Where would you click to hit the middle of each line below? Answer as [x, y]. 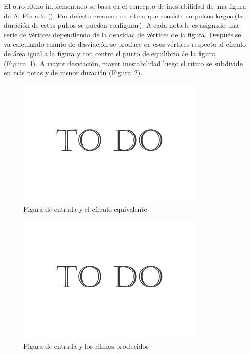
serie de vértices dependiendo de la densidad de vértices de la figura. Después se [123, 34]
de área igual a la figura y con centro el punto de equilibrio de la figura [109, 53]
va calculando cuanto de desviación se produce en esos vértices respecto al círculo [125, 44]
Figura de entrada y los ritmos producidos [86, 346]
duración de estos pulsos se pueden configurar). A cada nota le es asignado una [122, 25]
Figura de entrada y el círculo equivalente [85, 209]
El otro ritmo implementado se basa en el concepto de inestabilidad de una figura [125, 6]
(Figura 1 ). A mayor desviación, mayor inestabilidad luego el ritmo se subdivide [123, 63]
